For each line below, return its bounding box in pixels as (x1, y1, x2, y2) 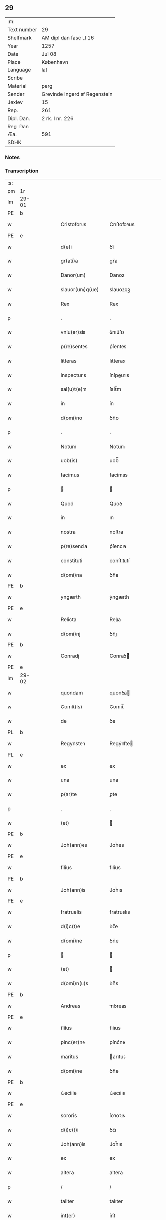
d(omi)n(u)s (60, 980, 89, 987)
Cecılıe (109, 1090, 125, 1097)
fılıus (109, 1025, 121, 1031)
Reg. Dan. (7, 123, 31, 129)
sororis (60, 1112, 77, 1119)
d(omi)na (60, 572, 82, 578)
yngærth (60, 594, 81, 601)
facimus (60, 471, 80, 478)
